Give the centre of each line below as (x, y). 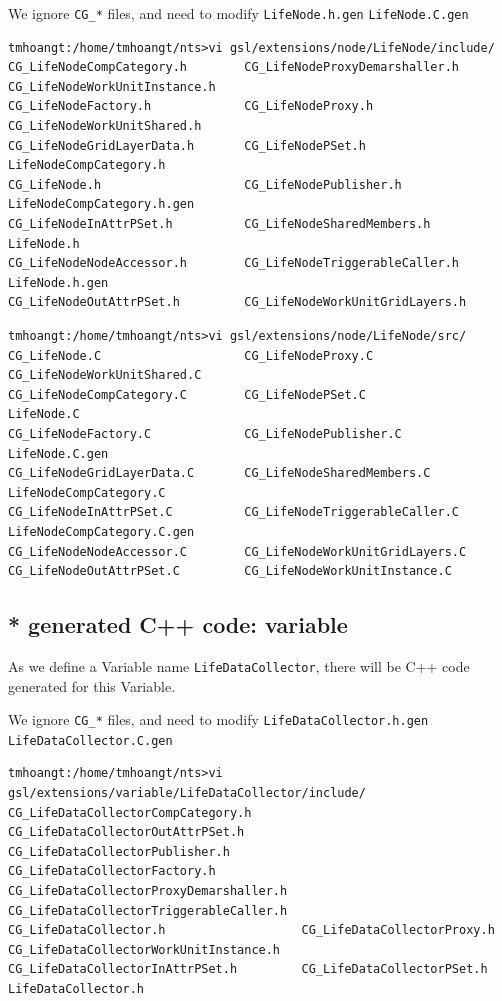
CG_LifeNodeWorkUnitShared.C (105, 375)
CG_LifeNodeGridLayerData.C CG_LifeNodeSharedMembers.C (219, 473)
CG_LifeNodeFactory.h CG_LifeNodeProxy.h (191, 106)
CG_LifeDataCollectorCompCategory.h (130, 812)
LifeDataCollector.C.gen (90, 740)
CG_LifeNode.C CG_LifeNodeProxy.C (191, 355)
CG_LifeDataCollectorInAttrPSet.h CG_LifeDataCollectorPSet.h (248, 969)
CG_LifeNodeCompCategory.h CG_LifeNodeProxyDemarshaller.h (234, 67)
